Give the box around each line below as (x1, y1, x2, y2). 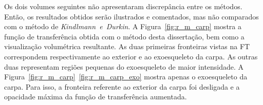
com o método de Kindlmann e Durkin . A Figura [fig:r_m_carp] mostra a (4, 21, 241, 32)
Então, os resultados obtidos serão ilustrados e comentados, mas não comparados (4, 11, 259, 22)
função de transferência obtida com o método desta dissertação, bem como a (4, 31, 245, 41)
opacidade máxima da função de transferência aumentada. (4, 91, 187, 102)
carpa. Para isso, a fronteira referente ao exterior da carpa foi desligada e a (4, 81, 240, 92)
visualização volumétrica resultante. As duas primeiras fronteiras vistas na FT (4, 41, 250, 52)
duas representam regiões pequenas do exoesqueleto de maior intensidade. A (4, 61, 244, 72)
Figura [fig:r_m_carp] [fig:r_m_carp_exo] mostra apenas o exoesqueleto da (4, 71, 248, 82)
